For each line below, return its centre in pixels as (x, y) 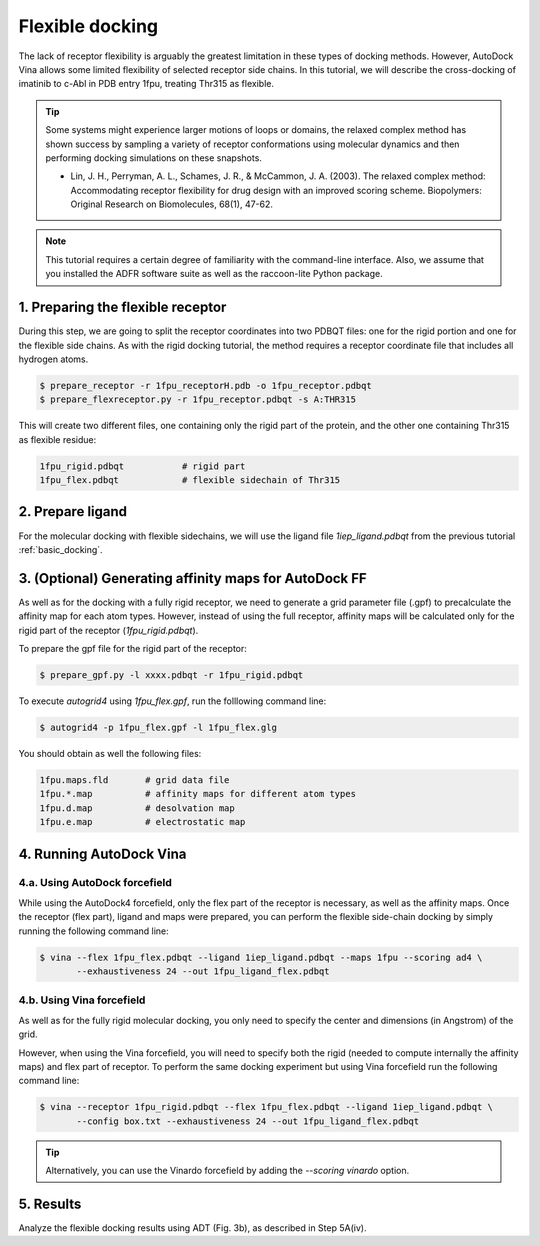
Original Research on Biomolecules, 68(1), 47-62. (172, 204)
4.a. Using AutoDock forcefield (95, 883)
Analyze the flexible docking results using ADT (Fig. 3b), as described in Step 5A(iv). (192, 1227)
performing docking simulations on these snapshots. (153, 157)
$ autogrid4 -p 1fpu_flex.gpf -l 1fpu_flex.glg (158, 727)
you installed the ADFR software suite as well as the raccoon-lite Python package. (214, 274)
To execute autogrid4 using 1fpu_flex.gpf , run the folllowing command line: (172, 701)
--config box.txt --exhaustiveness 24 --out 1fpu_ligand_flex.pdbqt (248, 1121)
